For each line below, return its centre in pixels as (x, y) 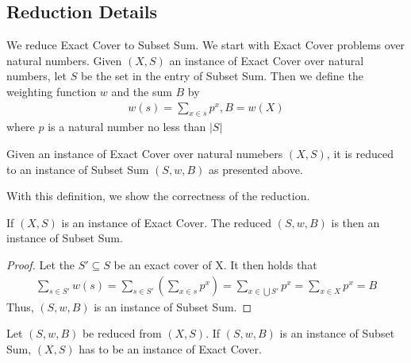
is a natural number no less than (127, 127)
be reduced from (122, 333)
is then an (355, 222)
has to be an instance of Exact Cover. (170, 348)
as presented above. (255, 169)
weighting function (52, 91)
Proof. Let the (41, 264)
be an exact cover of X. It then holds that (215, 264)
